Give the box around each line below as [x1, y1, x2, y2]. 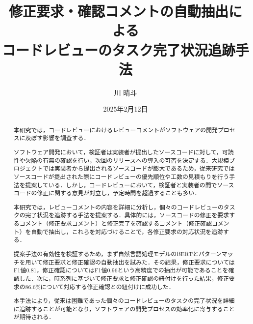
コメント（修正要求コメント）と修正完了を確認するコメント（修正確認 [19, 219, 212, 228]
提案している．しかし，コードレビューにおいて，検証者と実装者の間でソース [25, 180, 234, 189]
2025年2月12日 [103, 104, 148, 114]
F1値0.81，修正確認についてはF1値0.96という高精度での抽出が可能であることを [13, 266, 228, 274]
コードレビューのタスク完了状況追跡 [2, 39, 236, 59]
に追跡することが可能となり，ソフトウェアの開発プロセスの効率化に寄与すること [13, 304, 235, 313]
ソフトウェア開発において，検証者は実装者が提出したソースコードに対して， [13, 147, 222, 156]
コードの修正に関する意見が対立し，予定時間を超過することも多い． [13, 189, 201, 197]
